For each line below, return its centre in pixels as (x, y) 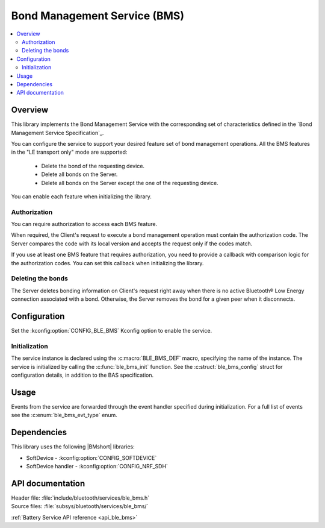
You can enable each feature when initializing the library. (81, 196)
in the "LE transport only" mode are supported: (69, 152)
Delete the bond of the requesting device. (93, 166)
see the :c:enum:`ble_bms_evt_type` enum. (64, 415)
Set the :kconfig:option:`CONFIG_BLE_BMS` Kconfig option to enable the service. (112, 331)
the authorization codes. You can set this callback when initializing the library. (107, 263)
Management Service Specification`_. (57, 133)
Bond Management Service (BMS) (98, 16)
